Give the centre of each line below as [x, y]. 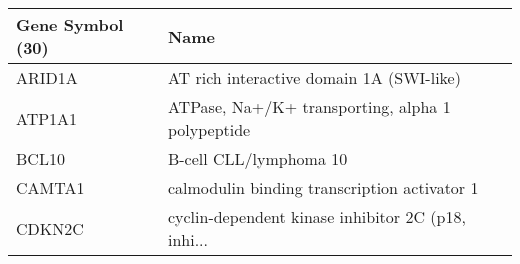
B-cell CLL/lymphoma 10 [257, 158]
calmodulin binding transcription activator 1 [323, 187]
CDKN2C [50, 228]
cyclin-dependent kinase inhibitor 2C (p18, [316, 216]
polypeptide [209, 129]
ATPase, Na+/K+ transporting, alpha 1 [309, 106]
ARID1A [47, 77]
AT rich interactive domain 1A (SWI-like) [314, 77]
